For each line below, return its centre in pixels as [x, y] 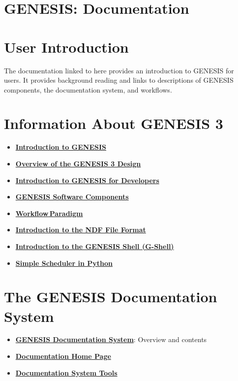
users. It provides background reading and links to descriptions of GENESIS [119, 80]
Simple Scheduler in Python [64, 263]
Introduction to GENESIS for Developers [87, 180]
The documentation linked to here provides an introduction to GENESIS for [119, 70]
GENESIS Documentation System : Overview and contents [111, 339]
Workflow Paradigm [49, 213]
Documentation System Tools [66, 372]
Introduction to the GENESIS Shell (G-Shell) [95, 246]
